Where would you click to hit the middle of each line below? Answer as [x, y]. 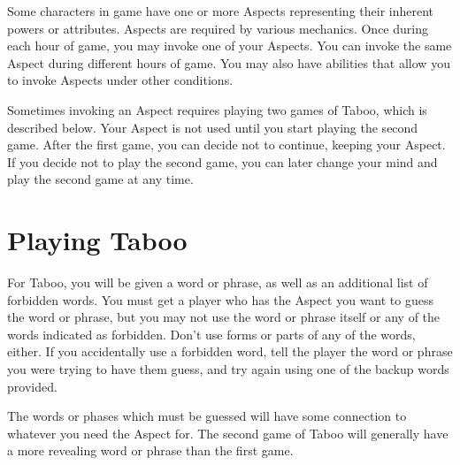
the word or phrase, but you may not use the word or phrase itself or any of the [224, 317]
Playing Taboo [97, 240]
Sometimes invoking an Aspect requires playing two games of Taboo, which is [217, 109]
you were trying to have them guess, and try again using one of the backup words [228, 369]
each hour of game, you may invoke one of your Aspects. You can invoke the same [230, 46]
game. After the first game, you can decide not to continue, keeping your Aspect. [226, 145]
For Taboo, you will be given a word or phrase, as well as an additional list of [218, 282]
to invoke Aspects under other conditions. [120, 80]
